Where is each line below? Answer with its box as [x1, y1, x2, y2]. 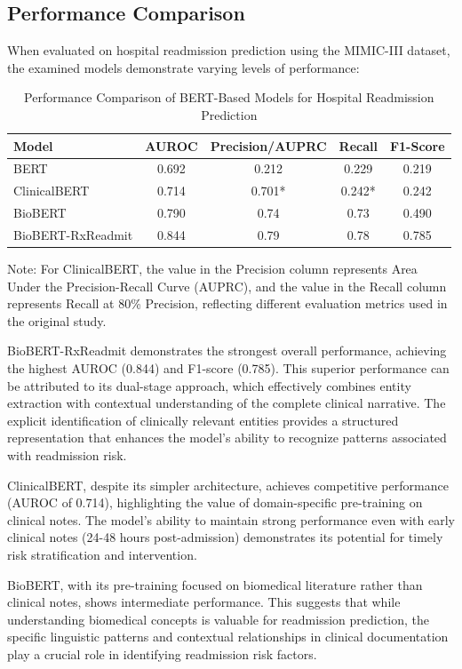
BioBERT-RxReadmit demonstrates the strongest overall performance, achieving [7, 341, 447, 360]
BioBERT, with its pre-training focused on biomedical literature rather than [7, 575, 423, 593]
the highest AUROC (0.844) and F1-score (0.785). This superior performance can [7, 359, 450, 378]
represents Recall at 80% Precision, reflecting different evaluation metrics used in [7, 294, 448, 313]
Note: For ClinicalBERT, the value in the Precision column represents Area [7, 259, 418, 278]
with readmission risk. [7, 445, 127, 464]
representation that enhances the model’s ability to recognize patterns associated [7, 428, 447, 447]
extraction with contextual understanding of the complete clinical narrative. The [7, 394, 446, 412]
